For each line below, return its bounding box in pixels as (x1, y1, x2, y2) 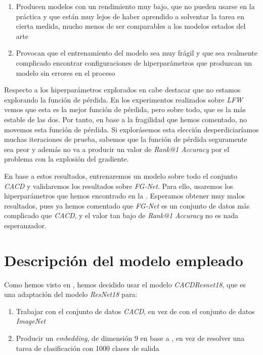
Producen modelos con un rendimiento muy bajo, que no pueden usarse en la (16, 1, 255, 11)
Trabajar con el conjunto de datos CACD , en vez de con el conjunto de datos (16, 306, 255, 316)
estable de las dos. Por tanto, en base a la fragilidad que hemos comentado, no (4, 114, 247, 124)
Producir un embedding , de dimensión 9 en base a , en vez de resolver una (16, 332, 245, 343)
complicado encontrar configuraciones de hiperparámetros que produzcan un (16, 57, 252, 68)
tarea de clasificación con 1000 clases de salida (16, 342, 159, 353)
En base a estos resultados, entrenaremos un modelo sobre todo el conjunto (4, 170, 237, 181)
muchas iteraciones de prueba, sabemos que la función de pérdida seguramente (4, 134, 247, 144)
